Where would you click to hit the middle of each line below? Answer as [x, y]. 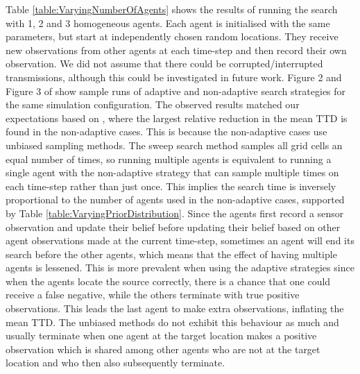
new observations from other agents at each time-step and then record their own [176, 50]
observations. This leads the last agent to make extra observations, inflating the [175, 308]
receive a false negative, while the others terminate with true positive [153, 295]
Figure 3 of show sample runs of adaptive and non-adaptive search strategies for [176, 91]
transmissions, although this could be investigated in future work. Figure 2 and [174, 77]
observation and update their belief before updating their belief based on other [173, 227]
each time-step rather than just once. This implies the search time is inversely [171, 186]
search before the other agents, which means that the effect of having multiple [171, 254]
